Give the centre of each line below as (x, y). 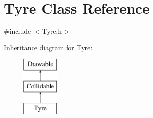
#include (17, 31)
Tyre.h (52, 31)
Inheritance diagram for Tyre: (48, 47)
